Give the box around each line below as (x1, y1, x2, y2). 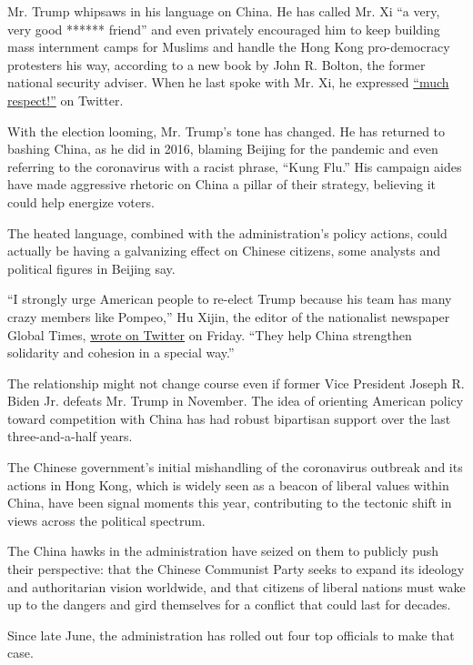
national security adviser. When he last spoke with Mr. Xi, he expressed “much (7, 73, 449, 92)
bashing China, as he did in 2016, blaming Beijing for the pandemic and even (7, 139, 438, 158)
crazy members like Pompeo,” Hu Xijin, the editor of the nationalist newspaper (7, 307, 450, 326)
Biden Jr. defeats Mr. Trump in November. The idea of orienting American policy (7, 391, 464, 410)
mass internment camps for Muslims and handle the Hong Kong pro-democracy (7, 37, 450, 56)
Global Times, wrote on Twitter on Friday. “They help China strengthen (7, 325, 412, 344)
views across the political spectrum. (7, 510, 206, 529)
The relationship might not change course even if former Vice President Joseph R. (7, 373, 465, 392)
